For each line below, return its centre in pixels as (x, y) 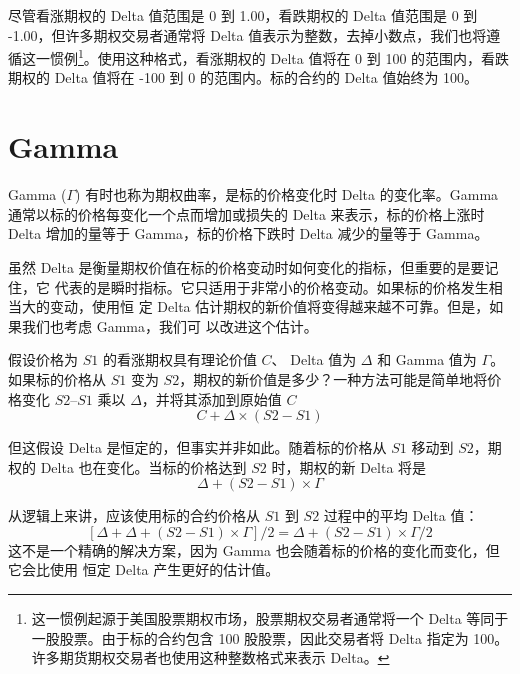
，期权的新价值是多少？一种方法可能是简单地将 (333, 378)
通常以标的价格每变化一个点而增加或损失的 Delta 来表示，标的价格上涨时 (246, 213)
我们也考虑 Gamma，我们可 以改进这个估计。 (169, 325)
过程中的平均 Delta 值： (401, 515)
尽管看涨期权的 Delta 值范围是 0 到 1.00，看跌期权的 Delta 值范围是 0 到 (243, 15)
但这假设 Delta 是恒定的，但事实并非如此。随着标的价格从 (197, 447)
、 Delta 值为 (314, 359)
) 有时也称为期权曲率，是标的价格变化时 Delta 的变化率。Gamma (287, 194)
